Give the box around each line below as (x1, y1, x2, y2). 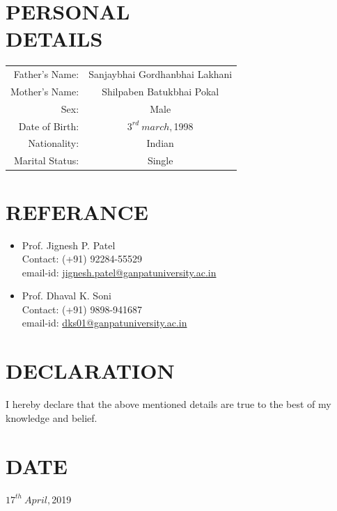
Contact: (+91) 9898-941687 (22, 301, 143, 316)
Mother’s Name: (10, 84, 79, 98)
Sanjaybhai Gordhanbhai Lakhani (88, 67, 233, 81)
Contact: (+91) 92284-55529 (22, 251, 143, 266)
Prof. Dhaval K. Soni (22, 288, 111, 303)
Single (147, 153, 173, 168)
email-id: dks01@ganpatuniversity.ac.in (22, 315, 187, 330)
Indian (146, 136, 174, 150)
